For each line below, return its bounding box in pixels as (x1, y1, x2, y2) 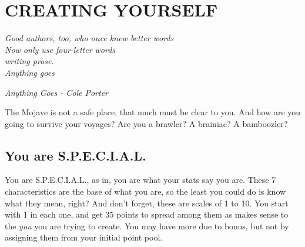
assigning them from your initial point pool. (5, 231, 163, 243)
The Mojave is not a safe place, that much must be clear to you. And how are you (5, 106, 301, 118)
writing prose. (5, 55, 54, 67)
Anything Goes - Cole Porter (5, 86, 109, 98)
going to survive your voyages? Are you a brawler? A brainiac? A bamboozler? (5, 117, 288, 129)
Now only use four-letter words (5, 43, 116, 55)
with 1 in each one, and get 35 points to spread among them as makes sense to (5, 208, 289, 221)
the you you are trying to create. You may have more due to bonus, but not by (5, 219, 289, 232)
